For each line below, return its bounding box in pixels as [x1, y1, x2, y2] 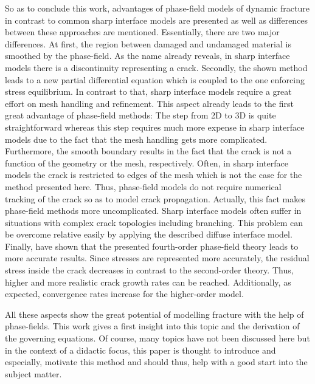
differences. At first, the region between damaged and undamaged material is [5, 37, 291, 50]
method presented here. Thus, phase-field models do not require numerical [5, 180, 282, 193]
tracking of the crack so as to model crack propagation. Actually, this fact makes [5, 192, 305, 205]
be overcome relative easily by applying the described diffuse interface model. [5, 228, 292, 241]
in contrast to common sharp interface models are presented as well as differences [5, 13, 308, 26]
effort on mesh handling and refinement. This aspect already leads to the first [5, 97, 294, 109]
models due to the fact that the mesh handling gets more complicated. [5, 132, 268, 145]
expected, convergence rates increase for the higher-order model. [5, 287, 244, 300]
